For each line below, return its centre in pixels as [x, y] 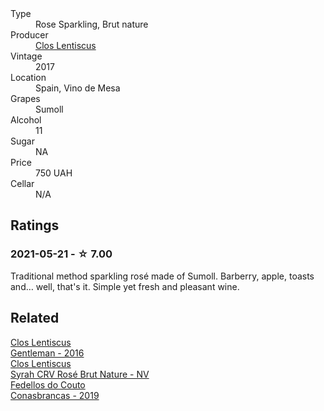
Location [28, 77]
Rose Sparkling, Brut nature [92, 24]
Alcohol [26, 120]
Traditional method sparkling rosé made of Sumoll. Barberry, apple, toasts [162, 276]
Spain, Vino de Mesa [78, 88]
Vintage [26, 56]
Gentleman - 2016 [47, 353]
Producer [29, 35]
